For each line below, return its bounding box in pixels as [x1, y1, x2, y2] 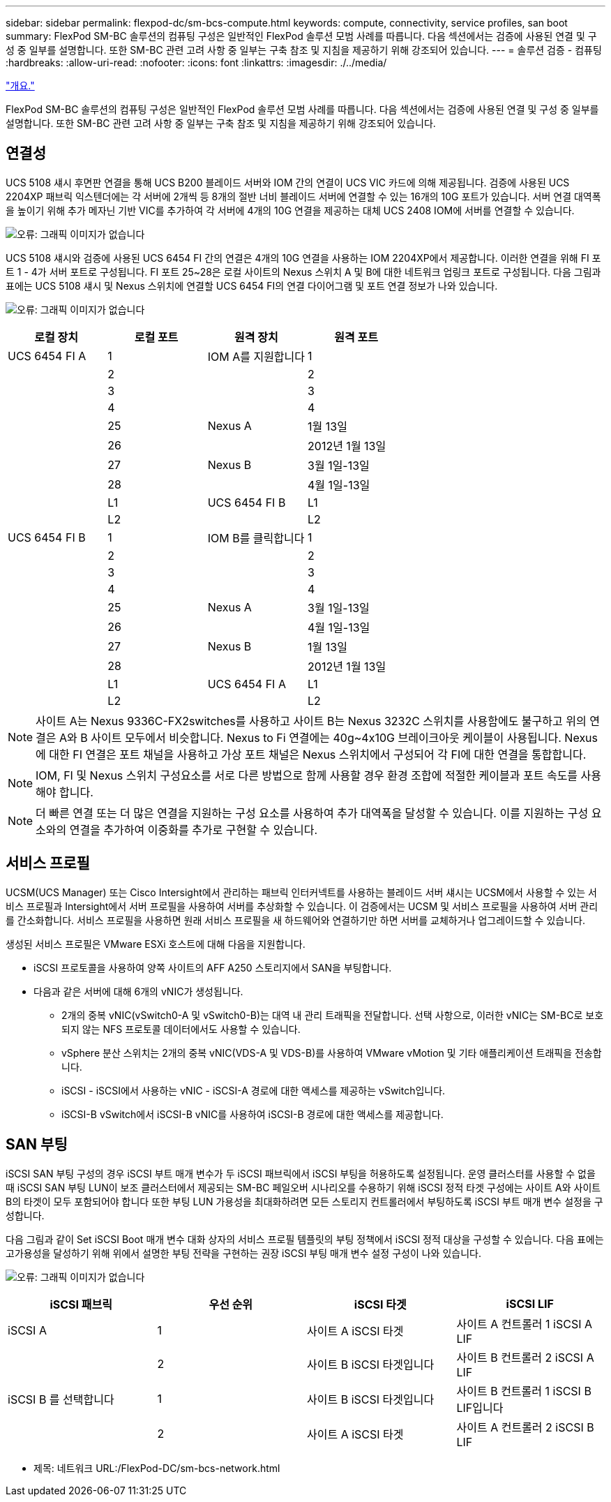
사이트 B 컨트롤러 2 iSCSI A [456, 1350, 594, 1365]
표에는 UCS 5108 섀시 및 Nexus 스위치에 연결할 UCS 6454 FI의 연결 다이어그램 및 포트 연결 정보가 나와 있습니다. [6, 279, 498, 292]
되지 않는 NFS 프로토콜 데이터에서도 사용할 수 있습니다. [61, 1023, 301, 1035]
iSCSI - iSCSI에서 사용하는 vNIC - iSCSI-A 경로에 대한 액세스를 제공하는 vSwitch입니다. [61, 1084, 446, 1096]
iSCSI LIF [506, 1296, 554, 1311]
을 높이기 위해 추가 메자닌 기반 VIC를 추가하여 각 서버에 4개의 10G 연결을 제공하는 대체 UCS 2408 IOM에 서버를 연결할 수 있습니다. [6, 204, 575, 216]
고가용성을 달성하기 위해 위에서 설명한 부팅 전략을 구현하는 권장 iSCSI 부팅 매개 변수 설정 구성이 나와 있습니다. [6, 1247, 481, 1259]
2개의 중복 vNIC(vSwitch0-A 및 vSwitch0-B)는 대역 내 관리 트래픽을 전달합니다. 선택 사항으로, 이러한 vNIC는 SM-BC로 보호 [61, 1009, 604, 1021]
